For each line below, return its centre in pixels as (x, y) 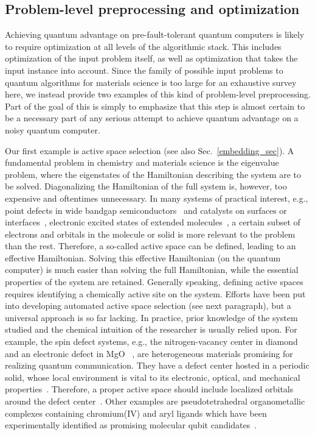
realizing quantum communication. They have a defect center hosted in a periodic (157, 365)
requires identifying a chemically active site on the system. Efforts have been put (155, 293)
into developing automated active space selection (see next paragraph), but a (148, 306)
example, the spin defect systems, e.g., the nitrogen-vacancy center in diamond (151, 341)
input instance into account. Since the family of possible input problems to (144, 70)
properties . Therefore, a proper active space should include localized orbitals (149, 389)
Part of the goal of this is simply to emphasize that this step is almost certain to (155, 106)
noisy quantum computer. (53, 129)
